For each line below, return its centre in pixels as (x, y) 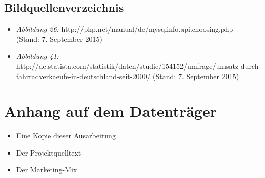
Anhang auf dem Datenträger (110, 111)
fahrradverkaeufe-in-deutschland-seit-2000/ (83, 76)
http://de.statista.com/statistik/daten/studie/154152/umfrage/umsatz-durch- (139, 66)
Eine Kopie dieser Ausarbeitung (66, 135)
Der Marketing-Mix (47, 170)
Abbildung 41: (37, 56)
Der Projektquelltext (49, 152)
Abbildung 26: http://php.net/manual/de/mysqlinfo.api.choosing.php (125, 29)
